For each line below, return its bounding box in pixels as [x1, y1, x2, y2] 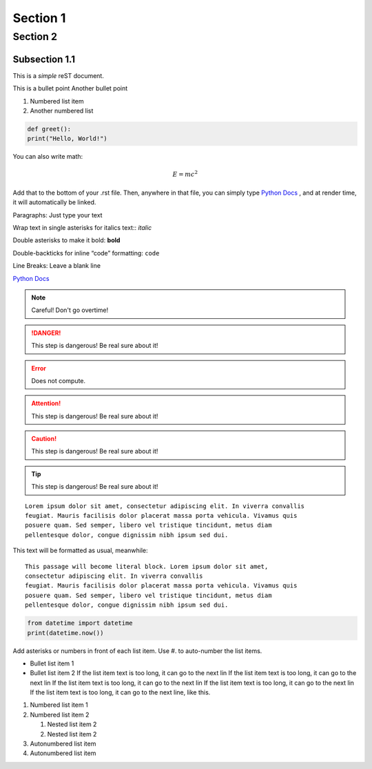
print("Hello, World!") [27, 135, 108, 143]
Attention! [31, 399, 61, 407]
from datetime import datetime [27, 619, 134, 627]
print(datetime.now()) [27, 629, 104, 636]
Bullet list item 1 [30, 659, 74, 668]
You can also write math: [12, 153, 83, 161]
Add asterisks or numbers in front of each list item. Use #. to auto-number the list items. [12, 646, 262, 655]
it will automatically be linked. [12, 198, 96, 206]
